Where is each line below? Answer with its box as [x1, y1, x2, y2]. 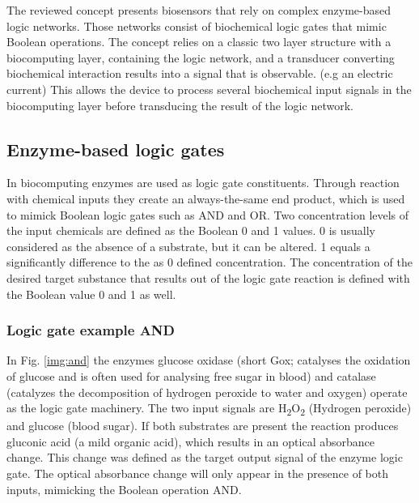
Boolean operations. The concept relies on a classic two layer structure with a [6, 33, 391, 50]
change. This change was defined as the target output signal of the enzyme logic [6, 449, 403, 466]
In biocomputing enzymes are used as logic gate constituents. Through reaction [6, 174, 400, 191]
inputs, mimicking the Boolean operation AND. [6, 480, 242, 497]
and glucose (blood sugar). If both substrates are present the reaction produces [6, 417, 399, 434]
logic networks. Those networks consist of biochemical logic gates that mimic [6, 17, 387, 34]
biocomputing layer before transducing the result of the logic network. [6, 96, 353, 113]
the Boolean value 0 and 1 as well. [6, 285, 176, 302]
